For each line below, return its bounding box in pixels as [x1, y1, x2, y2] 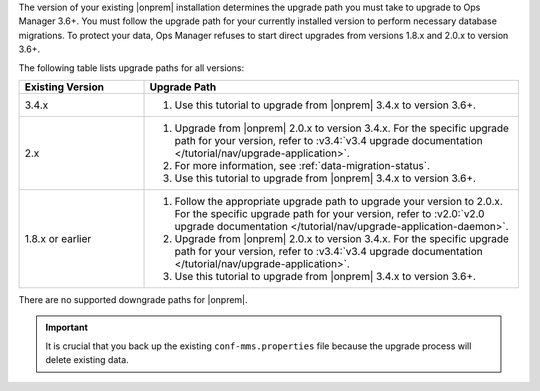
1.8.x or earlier [24, 231, 92, 245]
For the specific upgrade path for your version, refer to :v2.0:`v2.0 [174, 206, 485, 220]
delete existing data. [45, 354, 129, 366]
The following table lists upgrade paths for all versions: [18, 61, 245, 74]
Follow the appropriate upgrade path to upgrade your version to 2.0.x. [174, 194, 504, 208]
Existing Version [24, 80, 105, 94]
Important [45, 321, 89, 334]
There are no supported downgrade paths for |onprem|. [18, 293, 249, 305]
